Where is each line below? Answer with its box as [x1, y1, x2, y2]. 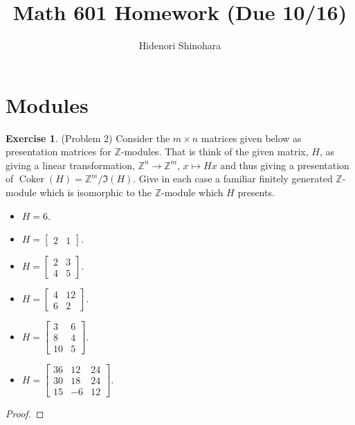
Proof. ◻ [6, 406, 44, 421]
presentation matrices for [6, 144, 111, 159]
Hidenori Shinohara [138, 38, 221, 53]
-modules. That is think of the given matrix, [120, 144, 309, 159]
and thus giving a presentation [220, 157, 349, 172]
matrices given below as [201, 130, 302, 145]
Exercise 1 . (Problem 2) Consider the [6, 130, 170, 145]
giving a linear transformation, [6, 157, 135, 172]
